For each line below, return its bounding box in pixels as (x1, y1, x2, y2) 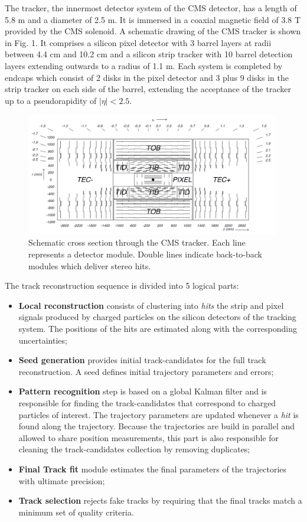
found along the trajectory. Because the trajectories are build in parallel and (18, 420, 295, 432)
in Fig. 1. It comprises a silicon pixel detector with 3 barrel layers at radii (5, 36, 272, 48)
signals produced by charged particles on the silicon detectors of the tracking (18, 311, 296, 323)
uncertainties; (18, 334, 67, 346)
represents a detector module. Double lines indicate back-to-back (28, 248, 263, 260)
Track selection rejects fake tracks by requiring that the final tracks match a (18, 494, 302, 507)
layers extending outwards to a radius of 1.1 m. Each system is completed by (5, 59, 283, 71)
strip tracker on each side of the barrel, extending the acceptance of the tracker (5, 83, 291, 95)
